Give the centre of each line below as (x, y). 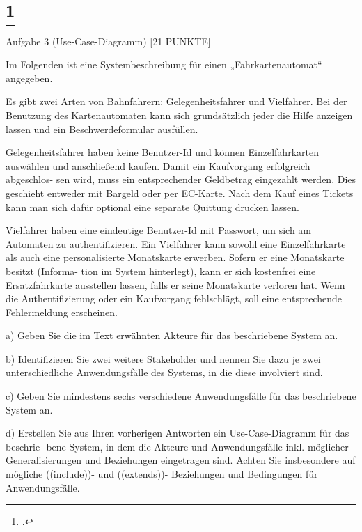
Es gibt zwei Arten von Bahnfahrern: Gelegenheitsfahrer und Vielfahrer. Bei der (176, 101)
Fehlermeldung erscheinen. (62, 312)
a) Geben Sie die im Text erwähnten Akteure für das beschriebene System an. (172, 335)
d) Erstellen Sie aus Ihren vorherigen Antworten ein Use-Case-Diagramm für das (178, 433)
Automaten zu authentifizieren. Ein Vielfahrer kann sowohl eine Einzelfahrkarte (176, 243)
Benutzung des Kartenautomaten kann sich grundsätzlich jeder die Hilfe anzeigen (179, 115)
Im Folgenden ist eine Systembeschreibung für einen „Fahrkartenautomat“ (164, 64)
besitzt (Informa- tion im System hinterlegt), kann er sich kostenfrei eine (161, 271)
